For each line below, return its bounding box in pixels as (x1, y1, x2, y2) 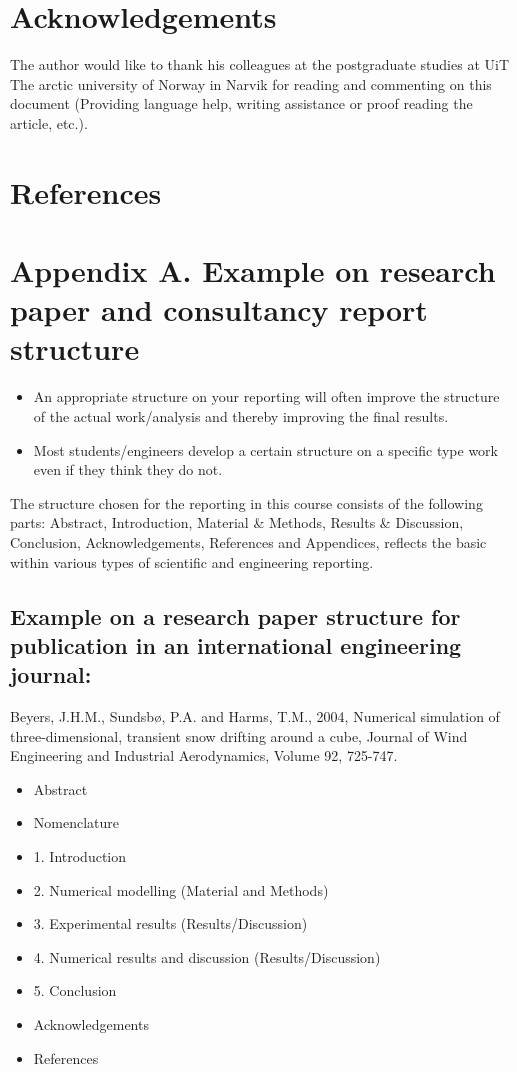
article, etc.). (10, 112, 88, 133)
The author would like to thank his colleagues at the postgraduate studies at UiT (10, 54, 510, 75)
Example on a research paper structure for (10, 600, 461, 631)
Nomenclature (33, 812, 120, 833)
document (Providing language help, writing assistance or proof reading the (10, 93, 473, 114)
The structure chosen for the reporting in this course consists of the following (10, 492, 483, 513)
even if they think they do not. (33, 459, 223, 480)
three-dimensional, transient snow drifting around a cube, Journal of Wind (10, 725, 468, 746)
